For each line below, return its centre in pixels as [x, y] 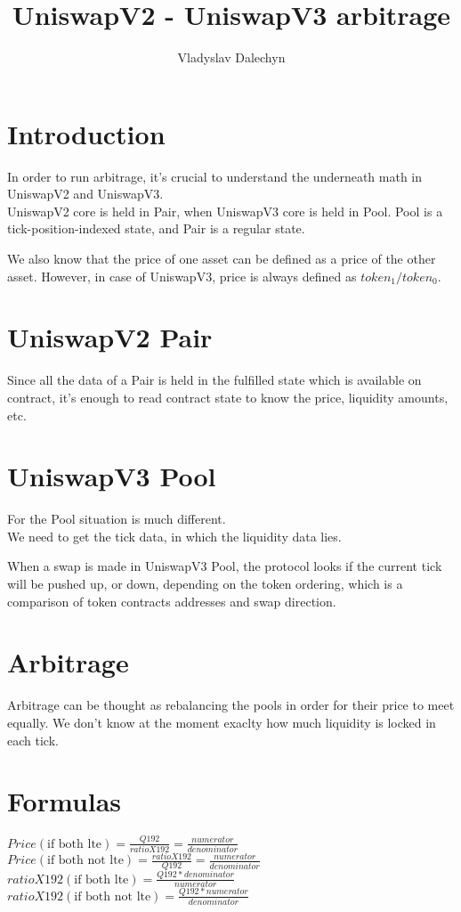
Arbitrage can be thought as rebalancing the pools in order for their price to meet [231, 705]
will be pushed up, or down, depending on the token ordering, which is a [205, 584]
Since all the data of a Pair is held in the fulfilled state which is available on [214, 380]
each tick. [33, 740]
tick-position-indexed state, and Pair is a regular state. [156, 228]
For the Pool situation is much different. [117, 519]
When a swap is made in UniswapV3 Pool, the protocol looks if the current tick [225, 566]
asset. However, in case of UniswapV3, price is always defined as [182, 276]
